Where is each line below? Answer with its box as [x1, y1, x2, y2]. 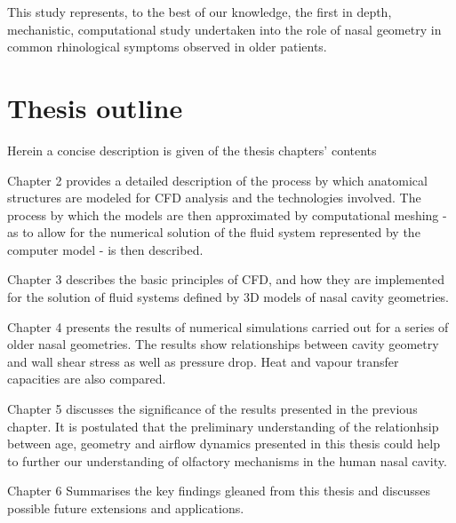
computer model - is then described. [7, 240, 204, 258]
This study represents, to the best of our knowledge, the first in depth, [7, 3, 392, 20]
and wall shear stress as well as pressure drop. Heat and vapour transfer [7, 352, 399, 370]
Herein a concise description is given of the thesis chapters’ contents [7, 140, 377, 159]
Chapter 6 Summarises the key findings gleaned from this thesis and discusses [7, 481, 431, 500]
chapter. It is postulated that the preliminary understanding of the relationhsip [7, 416, 439, 435]
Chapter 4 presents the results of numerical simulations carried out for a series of [7, 317, 449, 336]
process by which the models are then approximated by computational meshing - [7, 205, 447, 224]
